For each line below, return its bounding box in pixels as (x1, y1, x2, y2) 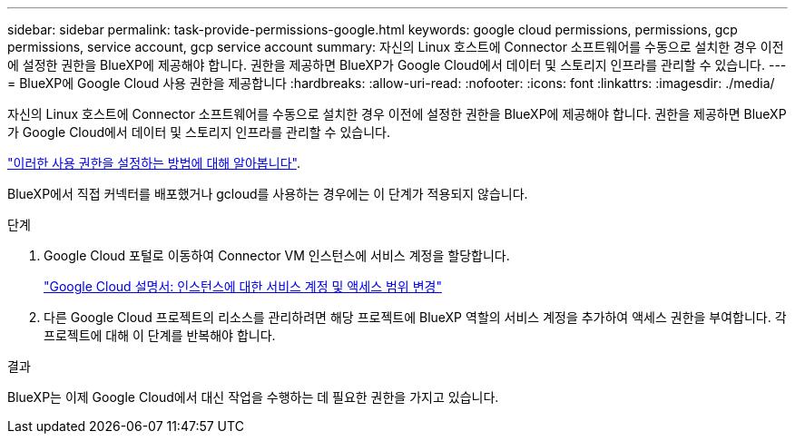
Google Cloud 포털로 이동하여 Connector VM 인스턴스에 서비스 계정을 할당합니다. (44, 248, 510, 263)
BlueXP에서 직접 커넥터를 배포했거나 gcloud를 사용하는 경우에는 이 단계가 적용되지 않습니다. (7, 186, 528, 201)
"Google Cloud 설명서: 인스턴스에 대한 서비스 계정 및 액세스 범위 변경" (44, 279, 442, 294)
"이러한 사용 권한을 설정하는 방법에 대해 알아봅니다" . (7, 155, 300, 171)
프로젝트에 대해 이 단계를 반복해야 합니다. (44, 328, 276, 343)
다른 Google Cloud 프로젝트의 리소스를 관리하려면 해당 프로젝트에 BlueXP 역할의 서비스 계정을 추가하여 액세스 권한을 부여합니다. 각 (44, 309, 787, 325)
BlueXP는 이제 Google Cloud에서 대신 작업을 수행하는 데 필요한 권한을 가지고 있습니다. (7, 389, 499, 405)
